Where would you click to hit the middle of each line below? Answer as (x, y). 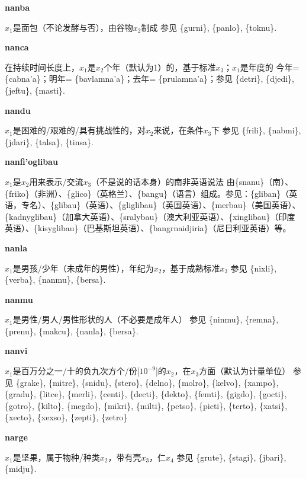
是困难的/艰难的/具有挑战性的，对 (79, 130)
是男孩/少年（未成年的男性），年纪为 (83, 268)
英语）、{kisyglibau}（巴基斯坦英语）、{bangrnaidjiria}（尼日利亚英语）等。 (148, 228)
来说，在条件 (178, 130)
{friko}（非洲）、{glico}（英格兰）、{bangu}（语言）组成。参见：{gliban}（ (147, 193)
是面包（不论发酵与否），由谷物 (73, 27)
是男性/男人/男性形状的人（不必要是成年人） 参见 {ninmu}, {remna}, (146, 319)
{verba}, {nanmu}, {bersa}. (55, 280)
